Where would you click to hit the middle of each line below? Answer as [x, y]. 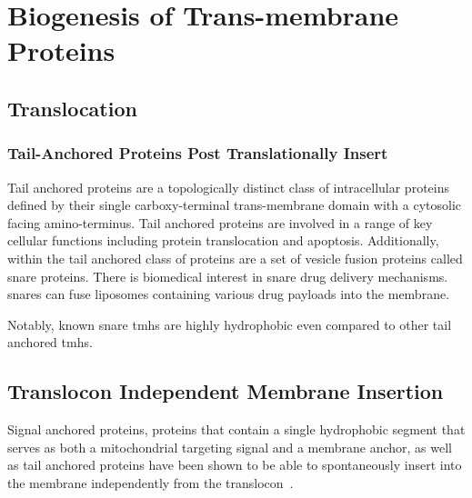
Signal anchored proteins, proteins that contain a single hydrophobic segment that [236, 429]
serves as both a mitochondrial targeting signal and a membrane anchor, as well [230, 447]
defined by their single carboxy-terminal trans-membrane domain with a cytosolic [234, 205]
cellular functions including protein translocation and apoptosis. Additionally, [223, 240]
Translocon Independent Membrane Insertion [226, 391]
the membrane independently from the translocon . [151, 482]
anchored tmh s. [50, 342]
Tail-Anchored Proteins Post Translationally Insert [198, 153]
